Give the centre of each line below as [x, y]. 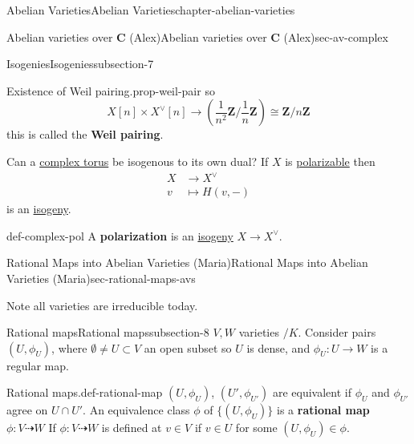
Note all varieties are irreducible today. [102, 305]
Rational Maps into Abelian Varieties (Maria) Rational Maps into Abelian [187, 262]
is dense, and [278, 347]
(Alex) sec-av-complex [336, 36]
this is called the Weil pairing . [85, 134]
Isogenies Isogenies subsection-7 [80, 64]
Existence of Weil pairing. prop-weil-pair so [111, 90]
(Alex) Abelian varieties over [198, 36]
